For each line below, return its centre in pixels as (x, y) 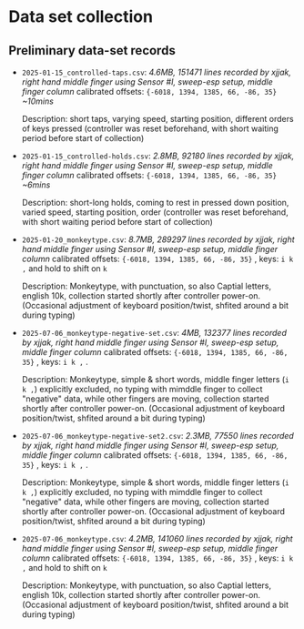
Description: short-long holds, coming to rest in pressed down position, (155, 203)
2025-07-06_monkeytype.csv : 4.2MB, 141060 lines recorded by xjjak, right (157, 538)
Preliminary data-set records (92, 51)
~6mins (36, 185)
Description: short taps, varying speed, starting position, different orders (157, 119)
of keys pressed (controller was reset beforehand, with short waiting (150, 128)
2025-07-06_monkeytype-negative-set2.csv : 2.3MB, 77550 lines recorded (158, 436)
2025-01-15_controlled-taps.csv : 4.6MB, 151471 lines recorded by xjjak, (157, 72)
